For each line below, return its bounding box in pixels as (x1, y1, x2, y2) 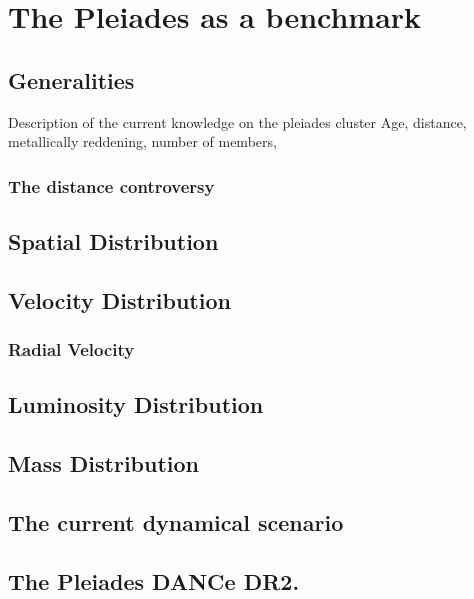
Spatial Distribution (8, 226, 219, 256)
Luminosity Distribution (8, 389, 264, 420)
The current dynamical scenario (8, 506, 344, 537)
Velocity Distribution (8, 284, 231, 315)
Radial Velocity (8, 337, 135, 362)
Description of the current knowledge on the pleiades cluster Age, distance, (8, 111, 467, 132)
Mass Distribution (8, 448, 199, 479)
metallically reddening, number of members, (8, 131, 277, 152)
